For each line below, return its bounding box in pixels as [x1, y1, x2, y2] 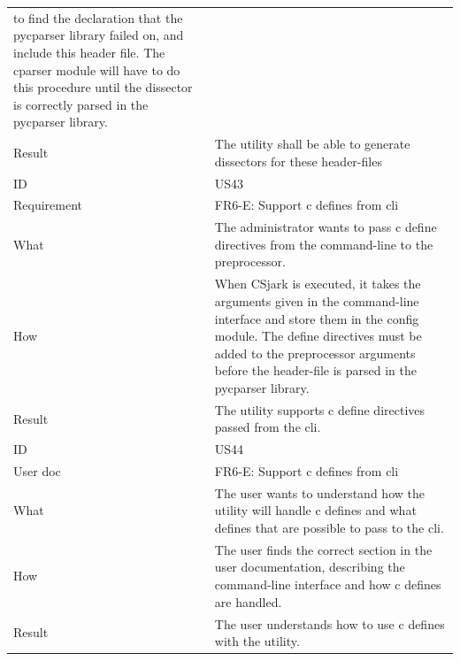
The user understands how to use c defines [214, 614, 445, 633]
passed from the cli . [214, 418, 321, 436]
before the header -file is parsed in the [214, 361, 418, 380]
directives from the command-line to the [214, 234, 433, 253]
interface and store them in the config [214, 309, 419, 327]
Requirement [13, 196, 83, 214]
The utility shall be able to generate [214, 135, 410, 153]
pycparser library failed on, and [13, 26, 184, 44]
